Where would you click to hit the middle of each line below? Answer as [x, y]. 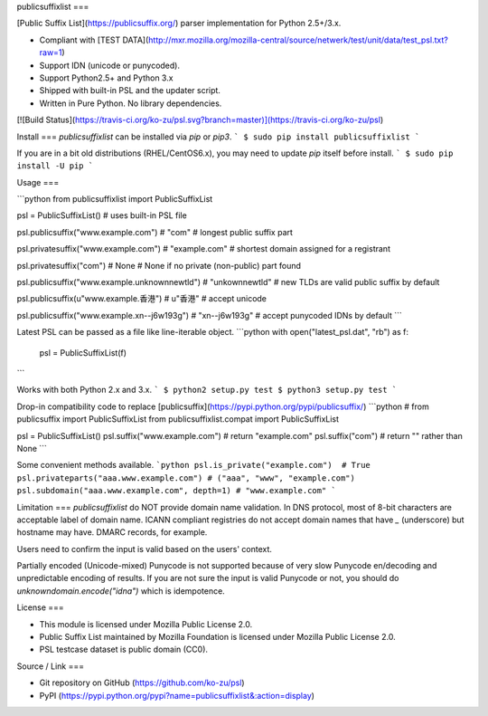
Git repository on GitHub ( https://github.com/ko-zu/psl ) [142, 683]
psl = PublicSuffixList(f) [83, 352]
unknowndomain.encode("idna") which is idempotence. [121, 591]
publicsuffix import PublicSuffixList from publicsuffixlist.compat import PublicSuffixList [178, 419]
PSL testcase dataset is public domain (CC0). [123, 649]
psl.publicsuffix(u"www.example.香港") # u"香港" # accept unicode [141, 299]
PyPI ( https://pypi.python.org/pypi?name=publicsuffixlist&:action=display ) [177, 695]
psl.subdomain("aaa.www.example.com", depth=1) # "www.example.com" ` [176, 491]
